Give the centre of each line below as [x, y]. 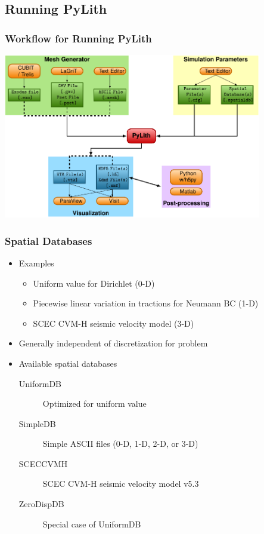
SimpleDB [37, 423]
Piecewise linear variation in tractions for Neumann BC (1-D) [146, 303]
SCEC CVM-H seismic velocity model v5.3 [121, 484]
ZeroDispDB [41, 504]
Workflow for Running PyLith [78, 38]
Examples [36, 263]
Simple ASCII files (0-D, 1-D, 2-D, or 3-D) [120, 444]
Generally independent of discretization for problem [113, 343]
